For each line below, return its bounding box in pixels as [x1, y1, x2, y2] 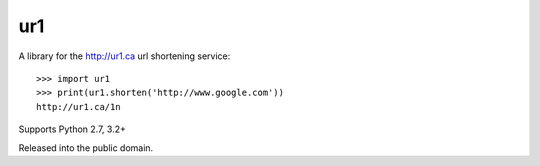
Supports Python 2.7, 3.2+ [18, 123, 127, 135]
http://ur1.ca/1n [36, 101, 121, 112]
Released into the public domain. [18, 141, 154, 154]
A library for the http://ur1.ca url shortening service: [18, 50, 231, 62]
